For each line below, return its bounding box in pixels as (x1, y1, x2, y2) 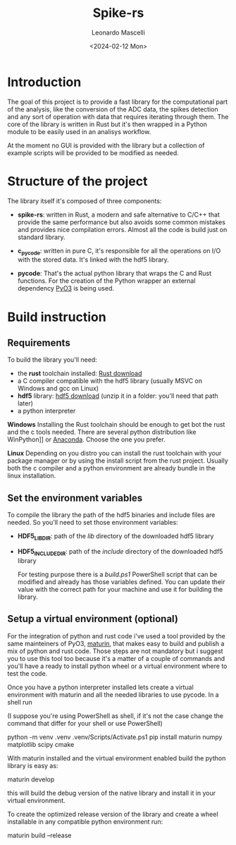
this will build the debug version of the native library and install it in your (7, 789, 216, 797)
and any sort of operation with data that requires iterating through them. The (7, 112, 229, 121)
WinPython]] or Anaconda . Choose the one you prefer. (7, 435, 166, 444)
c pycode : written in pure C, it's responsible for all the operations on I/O (17, 246, 221, 257)
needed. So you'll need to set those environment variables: (7, 518, 178, 527)
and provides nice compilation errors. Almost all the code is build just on (17, 225, 228, 233)
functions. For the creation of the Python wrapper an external (17, 276, 196, 285)
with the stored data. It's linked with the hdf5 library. (17, 255, 169, 264)
